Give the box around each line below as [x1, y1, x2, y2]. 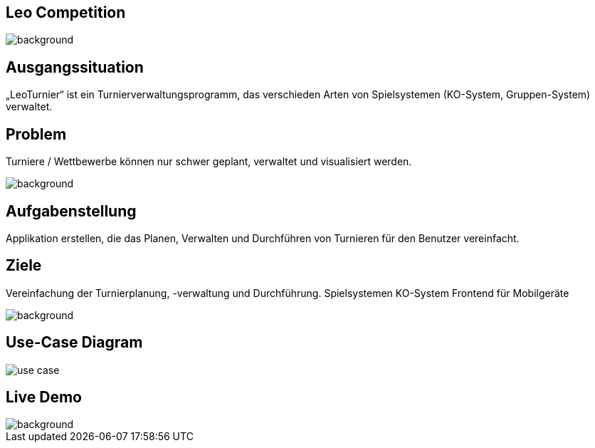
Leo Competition [6, 4, 126, 21]
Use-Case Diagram [6, 333, 143, 352]
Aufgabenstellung [6, 202, 137, 220]
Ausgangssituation [6, 58, 144, 76]
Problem [6, 125, 67, 143]
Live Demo [6, 388, 82, 407]
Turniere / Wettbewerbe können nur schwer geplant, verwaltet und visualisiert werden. [6, 155, 412, 168]
